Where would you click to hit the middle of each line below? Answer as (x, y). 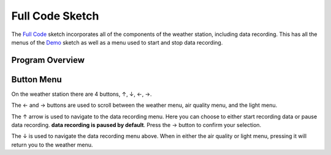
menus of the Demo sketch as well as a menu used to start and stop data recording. (117, 42)
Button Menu (37, 79)
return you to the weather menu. (52, 145)
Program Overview (48, 60)
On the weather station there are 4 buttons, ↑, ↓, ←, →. (82, 94)
